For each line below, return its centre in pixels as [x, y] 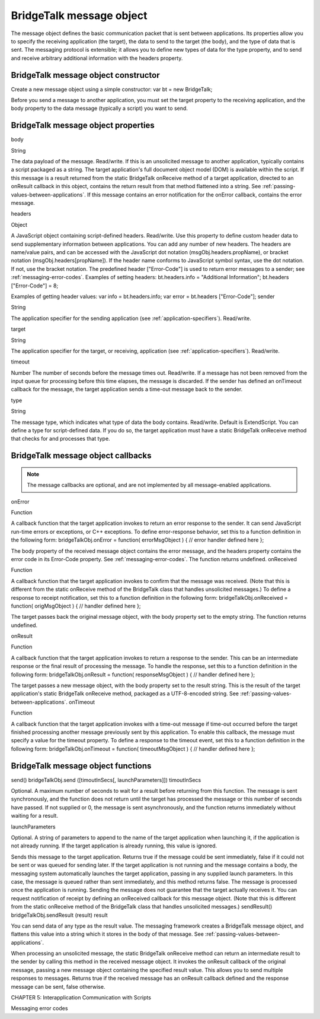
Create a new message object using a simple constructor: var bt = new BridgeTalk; [112, 89]
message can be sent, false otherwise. [58, 986]
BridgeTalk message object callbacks [81, 456]
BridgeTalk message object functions [81, 766]
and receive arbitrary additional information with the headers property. [97, 58]
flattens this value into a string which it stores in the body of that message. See [107, 934]
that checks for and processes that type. [60, 439]
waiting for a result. [35, 816]
